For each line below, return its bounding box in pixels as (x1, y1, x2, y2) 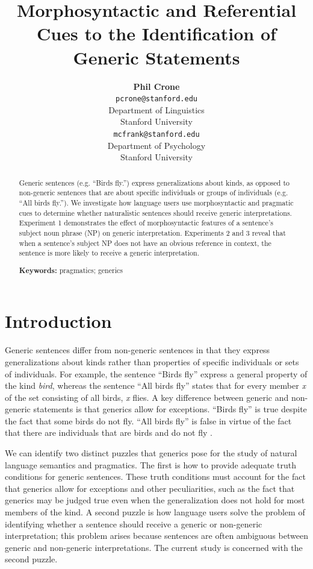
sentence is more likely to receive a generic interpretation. (19, 248, 199, 258)
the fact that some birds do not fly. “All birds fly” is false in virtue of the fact (5, 414, 292, 427)
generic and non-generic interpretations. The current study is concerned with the (5, 541, 303, 553)
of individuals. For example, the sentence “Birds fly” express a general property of (5, 367, 308, 380)
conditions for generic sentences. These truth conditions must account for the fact (5, 470, 306, 483)
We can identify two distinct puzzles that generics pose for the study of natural (5, 447, 297, 459)
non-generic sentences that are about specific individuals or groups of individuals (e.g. (19, 187, 288, 198)
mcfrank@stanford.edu (113, 130, 200, 139)
